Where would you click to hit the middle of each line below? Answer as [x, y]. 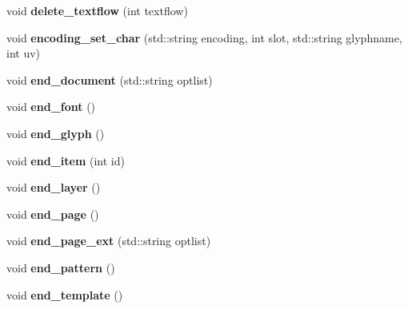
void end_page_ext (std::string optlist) [109, 241]
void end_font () [51, 107]
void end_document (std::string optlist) [110, 79]
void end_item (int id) [66, 160]
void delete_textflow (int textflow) [97, 10]
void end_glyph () [56, 133]
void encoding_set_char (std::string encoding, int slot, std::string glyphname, [204, 37]
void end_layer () [54, 187]
